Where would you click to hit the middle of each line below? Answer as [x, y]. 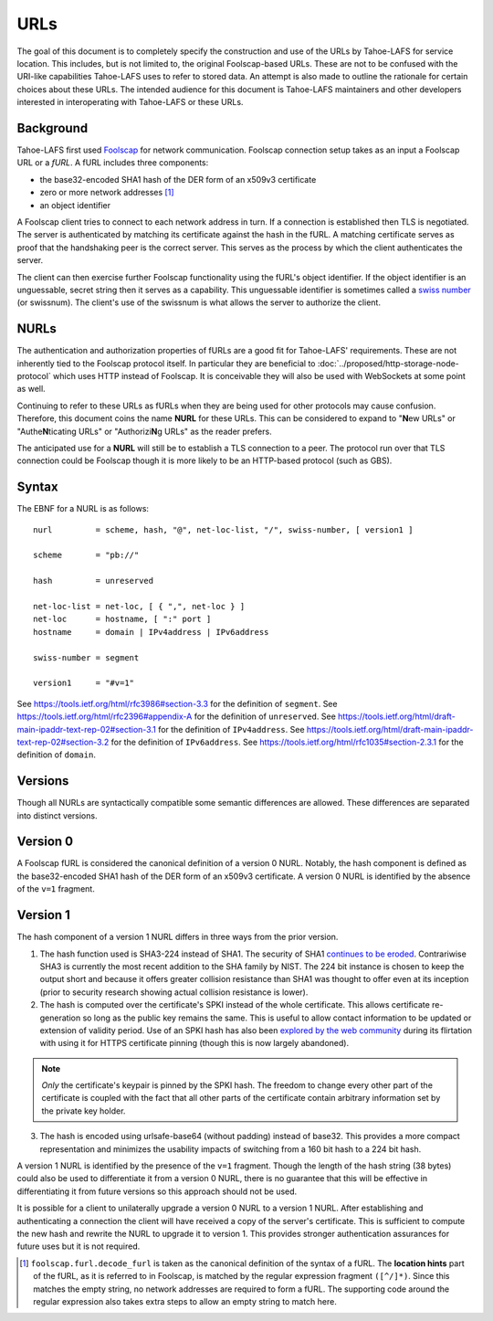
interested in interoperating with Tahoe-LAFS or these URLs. [130, 102]
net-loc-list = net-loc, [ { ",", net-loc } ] [139, 606]
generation [60, 1018]
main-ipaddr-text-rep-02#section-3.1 [87, 729]
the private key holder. [84, 1111]
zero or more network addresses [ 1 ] [107, 193]
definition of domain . [56, 755]
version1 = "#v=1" [84, 683]
